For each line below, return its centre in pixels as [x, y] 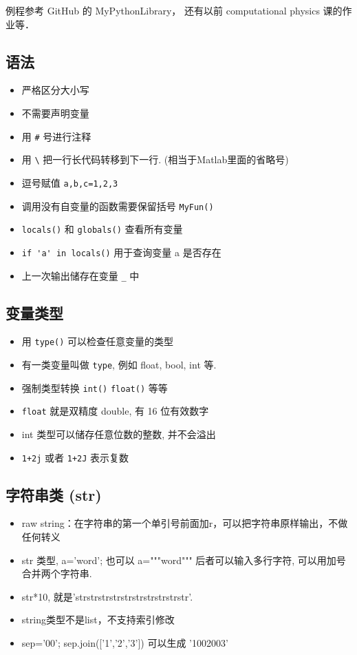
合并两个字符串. [57, 573]
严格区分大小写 [55, 90]
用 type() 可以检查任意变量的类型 [98, 341]
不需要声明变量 [55, 113]
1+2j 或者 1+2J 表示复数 [75, 457]
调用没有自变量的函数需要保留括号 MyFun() [118, 206]
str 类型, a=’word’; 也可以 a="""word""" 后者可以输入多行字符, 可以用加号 [184, 560]
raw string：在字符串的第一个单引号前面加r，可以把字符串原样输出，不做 [185, 523]
